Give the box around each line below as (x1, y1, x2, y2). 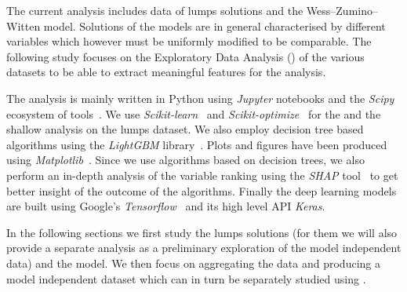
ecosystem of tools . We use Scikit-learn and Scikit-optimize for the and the (6, 105, 381, 122)
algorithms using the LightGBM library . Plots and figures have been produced (6, 136, 387, 152)
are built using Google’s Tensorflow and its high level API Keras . (6, 198, 325, 214)
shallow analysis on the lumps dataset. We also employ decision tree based (6, 121, 364, 137)
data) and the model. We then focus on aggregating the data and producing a (6, 254, 380, 271)
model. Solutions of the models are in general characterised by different (43, 17, 386, 34)
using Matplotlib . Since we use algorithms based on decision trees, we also (6, 151, 365, 168)
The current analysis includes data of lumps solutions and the (6, 2, 303, 18)
